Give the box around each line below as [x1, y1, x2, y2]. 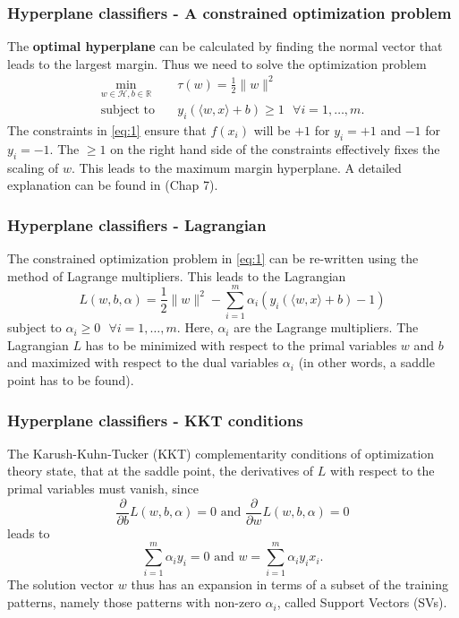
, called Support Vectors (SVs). [276, 593, 447, 612]
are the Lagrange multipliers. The [234, 318, 419, 337]
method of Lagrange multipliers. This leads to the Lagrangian [7, 266, 346, 285]
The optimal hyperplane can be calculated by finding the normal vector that [7, 37, 443, 56]
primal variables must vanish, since [7, 479, 199, 498]
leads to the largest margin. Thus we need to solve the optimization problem [7, 54, 427, 73]
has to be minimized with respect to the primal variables [85, 335, 397, 354]
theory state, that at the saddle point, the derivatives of [7, 461, 314, 480]
